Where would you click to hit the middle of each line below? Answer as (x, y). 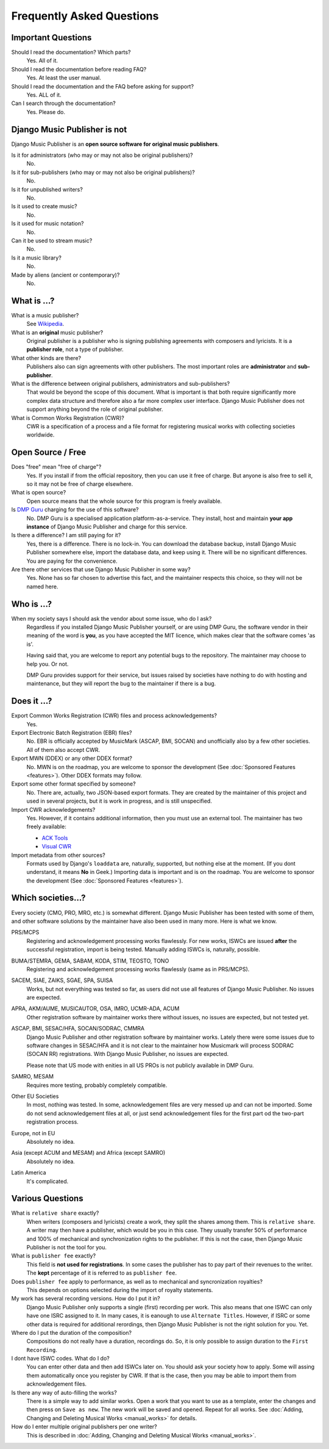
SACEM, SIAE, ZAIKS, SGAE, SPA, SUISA (62, 980)
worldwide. (41, 435)
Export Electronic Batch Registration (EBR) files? (72, 733)
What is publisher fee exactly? (54, 1256)
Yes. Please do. (46, 112)
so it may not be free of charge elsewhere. (80, 484)
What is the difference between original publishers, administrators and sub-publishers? (121, 383)
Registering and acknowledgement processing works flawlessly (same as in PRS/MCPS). (138, 969)
